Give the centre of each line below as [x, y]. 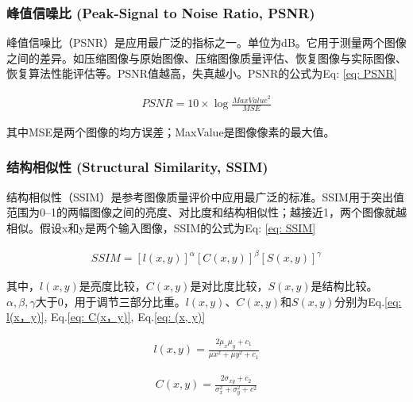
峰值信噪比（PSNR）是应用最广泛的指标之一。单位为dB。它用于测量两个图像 [206, 42]
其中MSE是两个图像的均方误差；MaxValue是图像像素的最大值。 [171, 131]
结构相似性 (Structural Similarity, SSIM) [137, 167]
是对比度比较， [229, 286]
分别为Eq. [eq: [368, 301]
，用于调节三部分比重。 [124, 301]
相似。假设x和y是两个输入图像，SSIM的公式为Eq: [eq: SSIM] [161, 227]
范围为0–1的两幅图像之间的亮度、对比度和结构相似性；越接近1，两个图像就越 [206, 212]
